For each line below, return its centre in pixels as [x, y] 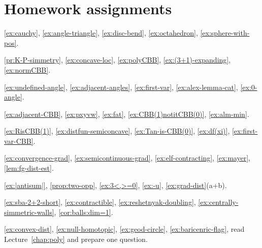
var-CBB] [19, 141]
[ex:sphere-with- [225, 33]
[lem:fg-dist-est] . [29, 168]
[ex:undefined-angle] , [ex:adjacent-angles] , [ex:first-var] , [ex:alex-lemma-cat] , [121, 87]
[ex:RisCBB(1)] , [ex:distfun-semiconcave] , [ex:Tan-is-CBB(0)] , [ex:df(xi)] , [117, 131]
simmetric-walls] [29, 212]
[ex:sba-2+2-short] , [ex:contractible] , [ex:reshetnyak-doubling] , [100, 202]
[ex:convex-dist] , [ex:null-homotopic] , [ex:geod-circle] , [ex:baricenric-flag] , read [124, 229]
